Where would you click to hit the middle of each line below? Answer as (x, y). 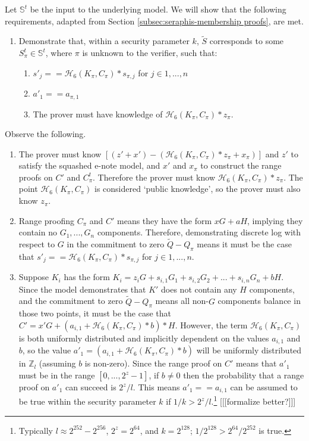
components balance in (259, 301)
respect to (37, 244)
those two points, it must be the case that (95, 313)
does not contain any (199, 289)
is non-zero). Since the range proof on (153, 363)
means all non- (182, 301)
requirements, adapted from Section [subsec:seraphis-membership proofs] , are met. (154, 21)
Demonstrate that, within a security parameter (104, 41)
